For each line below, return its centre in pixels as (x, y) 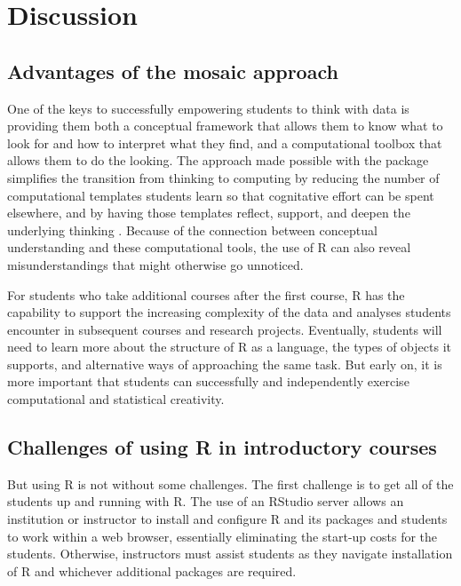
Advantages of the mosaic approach (173, 71)
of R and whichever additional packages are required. (152, 570)
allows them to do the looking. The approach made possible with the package (218, 160)
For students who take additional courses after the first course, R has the (206, 294)
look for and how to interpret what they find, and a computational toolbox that (225, 143)
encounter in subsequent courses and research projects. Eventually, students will (225, 329)
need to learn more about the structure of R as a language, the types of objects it (229, 347)
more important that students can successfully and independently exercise (208, 381)
